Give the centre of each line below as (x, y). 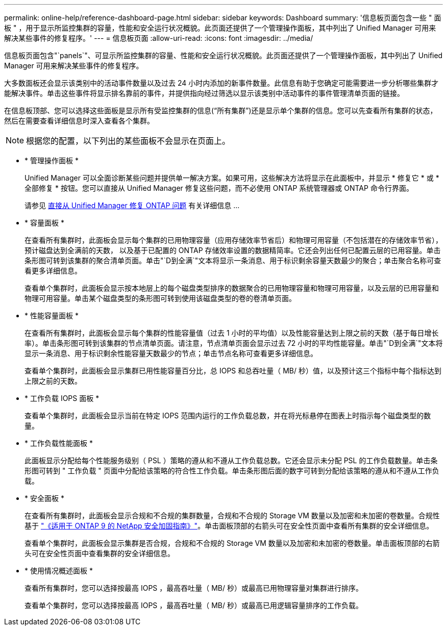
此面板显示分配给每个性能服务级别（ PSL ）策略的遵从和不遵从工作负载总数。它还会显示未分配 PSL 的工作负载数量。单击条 (231, 460)
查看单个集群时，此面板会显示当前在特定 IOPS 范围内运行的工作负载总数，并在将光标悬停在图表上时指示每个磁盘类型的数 (228, 415)
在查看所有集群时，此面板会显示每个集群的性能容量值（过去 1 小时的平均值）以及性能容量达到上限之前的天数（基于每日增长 (232, 333)
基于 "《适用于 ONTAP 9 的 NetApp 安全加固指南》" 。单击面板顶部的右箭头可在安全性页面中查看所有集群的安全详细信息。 (229, 526)
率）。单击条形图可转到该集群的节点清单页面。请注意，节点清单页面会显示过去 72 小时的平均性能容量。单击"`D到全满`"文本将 (234, 343)
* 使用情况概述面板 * (59, 571)
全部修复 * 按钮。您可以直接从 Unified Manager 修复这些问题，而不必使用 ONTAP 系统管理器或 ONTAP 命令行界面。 (219, 188)
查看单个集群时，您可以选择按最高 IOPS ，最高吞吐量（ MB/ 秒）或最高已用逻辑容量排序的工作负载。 (194, 605)
